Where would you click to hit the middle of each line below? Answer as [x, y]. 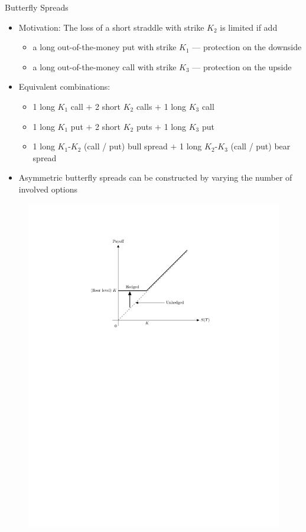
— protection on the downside [247, 47]
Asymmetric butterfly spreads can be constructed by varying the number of [155, 177]
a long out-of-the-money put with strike [105, 47]
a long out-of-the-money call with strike [105, 66]
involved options [48, 189]
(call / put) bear [261, 146]
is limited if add [249, 27]
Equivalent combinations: [64, 87]
